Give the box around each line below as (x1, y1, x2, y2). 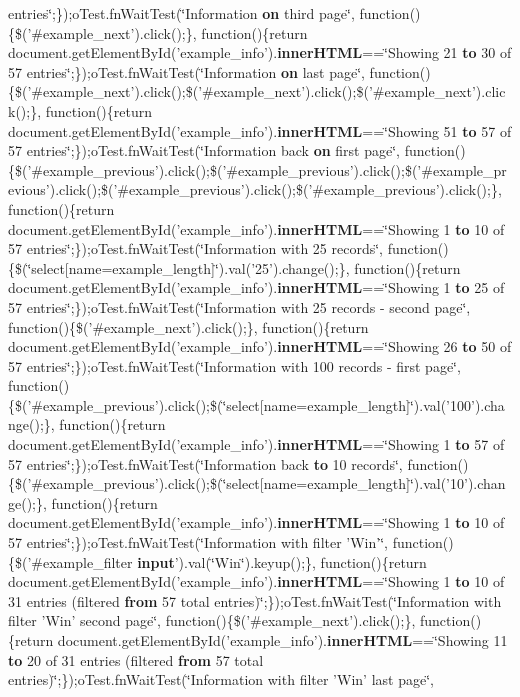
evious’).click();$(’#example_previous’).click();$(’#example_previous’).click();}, (8, 179, 502, 200)
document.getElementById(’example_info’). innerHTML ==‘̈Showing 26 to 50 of (8, 336, 512, 357)
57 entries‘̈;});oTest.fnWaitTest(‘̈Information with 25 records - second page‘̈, (8, 296, 471, 317)
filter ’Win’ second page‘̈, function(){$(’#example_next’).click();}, (8, 610, 416, 631)
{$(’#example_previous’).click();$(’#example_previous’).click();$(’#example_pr (8, 159, 507, 180)
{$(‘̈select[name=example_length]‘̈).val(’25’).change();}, (8, 257, 350, 278)
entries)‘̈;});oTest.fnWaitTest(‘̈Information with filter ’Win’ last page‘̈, (8, 669, 434, 690)
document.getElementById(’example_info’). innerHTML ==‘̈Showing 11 (57, 630, 508, 650)
